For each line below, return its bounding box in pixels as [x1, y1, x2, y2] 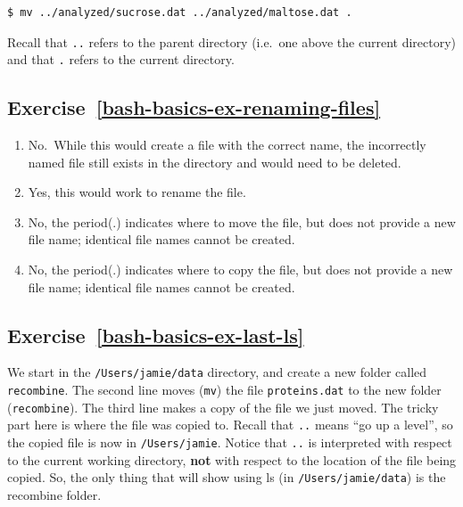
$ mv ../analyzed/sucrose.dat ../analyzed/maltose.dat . [7, 6, 352, 19]
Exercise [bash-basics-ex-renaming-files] [7, 94, 381, 121]
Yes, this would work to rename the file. [28, 183, 246, 201]
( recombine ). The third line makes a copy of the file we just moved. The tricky [7, 397, 439, 416]
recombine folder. [7, 486, 102, 503]
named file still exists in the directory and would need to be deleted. [28, 152, 401, 171]
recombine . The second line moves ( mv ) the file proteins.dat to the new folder [7, 380, 442, 399]
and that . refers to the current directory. [7, 50, 235, 69]
